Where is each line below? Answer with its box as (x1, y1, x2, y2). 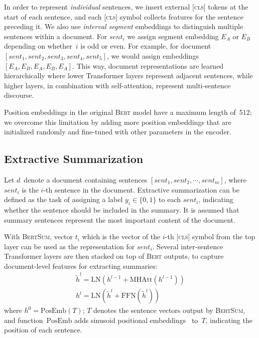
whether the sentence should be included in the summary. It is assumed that (4, 204, 239, 215)
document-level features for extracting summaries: (4, 260, 158, 271)
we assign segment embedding (127, 31, 219, 41)
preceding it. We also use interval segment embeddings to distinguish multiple (4, 21, 243, 32)
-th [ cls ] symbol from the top (165, 231, 255, 242)
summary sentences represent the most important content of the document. (4, 214, 235, 225)
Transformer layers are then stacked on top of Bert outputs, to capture (4, 251, 224, 261)
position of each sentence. (4, 324, 82, 335)
